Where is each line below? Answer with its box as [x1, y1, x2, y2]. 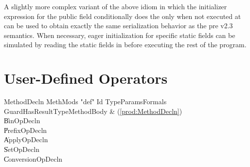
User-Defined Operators [4, 68, 168, 88]
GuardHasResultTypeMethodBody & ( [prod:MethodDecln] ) [4, 106, 182, 116]
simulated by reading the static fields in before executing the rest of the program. [4, 39, 247, 50]
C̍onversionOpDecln [4, 153, 63, 164]
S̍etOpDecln [4, 144, 39, 154]
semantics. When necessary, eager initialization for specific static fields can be [4, 30, 235, 40]
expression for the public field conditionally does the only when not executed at [4, 11, 241, 21]
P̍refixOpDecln [4, 125, 47, 135]
